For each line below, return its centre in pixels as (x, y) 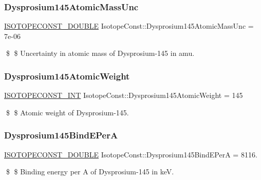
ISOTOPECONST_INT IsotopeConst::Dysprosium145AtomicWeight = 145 (124, 95)
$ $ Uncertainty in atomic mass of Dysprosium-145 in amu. (100, 53)
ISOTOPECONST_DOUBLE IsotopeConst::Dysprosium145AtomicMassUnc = (129, 26)
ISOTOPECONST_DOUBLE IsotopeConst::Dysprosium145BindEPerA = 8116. (131, 154)
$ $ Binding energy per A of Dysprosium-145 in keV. (90, 172)
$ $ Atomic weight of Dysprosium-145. (67, 112)
